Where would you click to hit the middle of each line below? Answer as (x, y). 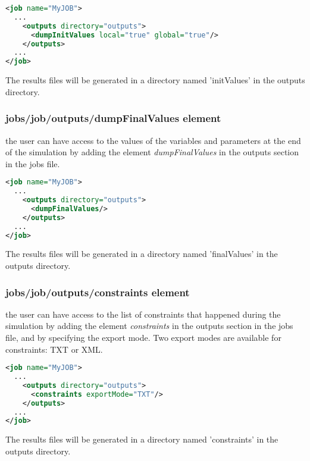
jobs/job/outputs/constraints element (98, 292)
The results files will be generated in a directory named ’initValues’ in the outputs (155, 80)
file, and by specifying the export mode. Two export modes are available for (143, 338)
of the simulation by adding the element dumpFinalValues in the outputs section (152, 152)
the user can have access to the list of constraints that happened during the (143, 314)
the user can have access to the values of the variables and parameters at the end (153, 140)
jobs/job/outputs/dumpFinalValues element (113, 118)
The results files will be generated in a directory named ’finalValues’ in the (142, 254)
